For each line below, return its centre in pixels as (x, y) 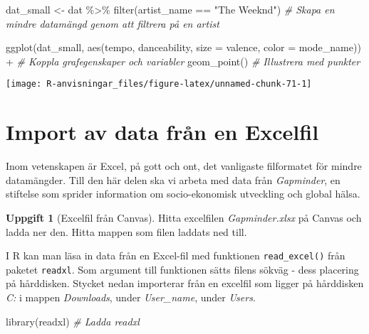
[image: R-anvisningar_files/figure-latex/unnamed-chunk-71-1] (159, 84)
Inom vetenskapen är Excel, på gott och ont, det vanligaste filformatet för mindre (184, 166)
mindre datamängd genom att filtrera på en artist (113, 23)
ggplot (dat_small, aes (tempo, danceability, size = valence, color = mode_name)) (183, 47)
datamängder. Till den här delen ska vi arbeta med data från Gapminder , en (173, 179)
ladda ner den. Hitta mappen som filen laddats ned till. (126, 231)
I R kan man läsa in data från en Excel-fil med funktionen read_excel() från (176, 255)
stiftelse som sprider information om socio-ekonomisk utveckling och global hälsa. (183, 194)
